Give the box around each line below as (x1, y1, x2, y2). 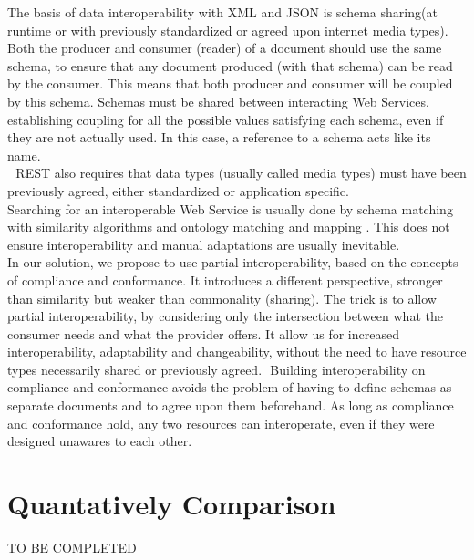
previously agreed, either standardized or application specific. (7, 181, 349, 200)
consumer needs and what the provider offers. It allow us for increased (7, 324, 399, 343)
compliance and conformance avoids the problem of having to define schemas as (7, 378, 452, 397)
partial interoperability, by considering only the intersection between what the (7, 306, 443, 326)
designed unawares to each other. (7, 431, 192, 451)
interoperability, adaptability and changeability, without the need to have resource (7, 342, 467, 361)
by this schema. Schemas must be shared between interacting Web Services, (7, 91, 429, 110)
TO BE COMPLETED (7, 537, 137, 556)
